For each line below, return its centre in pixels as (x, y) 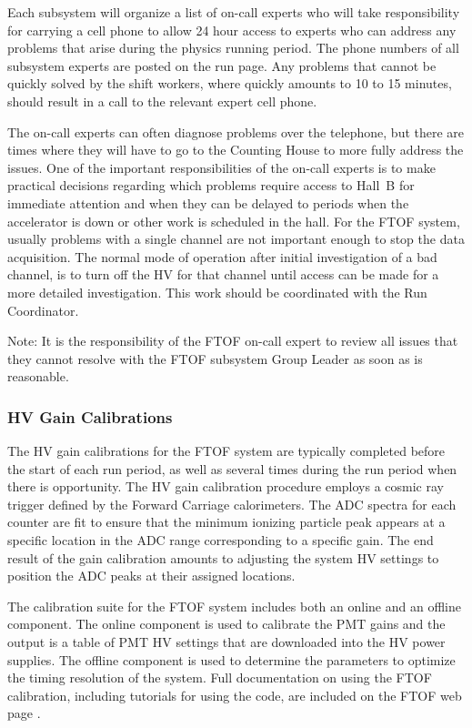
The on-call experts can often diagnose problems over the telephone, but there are (236, 131)
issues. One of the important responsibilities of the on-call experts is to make (221, 167)
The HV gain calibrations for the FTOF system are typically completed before (226, 451)
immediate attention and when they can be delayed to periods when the (208, 202)
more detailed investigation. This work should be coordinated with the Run (217, 292)
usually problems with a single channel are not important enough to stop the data (236, 239)
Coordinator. (43, 310)
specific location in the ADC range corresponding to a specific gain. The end (221, 540)
